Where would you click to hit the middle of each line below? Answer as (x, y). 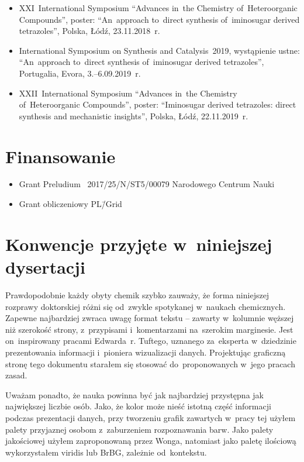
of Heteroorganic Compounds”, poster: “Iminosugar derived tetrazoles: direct (158, 104)
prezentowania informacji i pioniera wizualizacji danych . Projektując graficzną (146, 352)
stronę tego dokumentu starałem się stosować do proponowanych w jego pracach (150, 363)
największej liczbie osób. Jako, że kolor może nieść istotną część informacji (138, 406)
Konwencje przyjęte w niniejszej (139, 244)
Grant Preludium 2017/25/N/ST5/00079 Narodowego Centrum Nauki (147, 184)
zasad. (16, 375)
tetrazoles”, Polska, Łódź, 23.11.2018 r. (89, 31)
